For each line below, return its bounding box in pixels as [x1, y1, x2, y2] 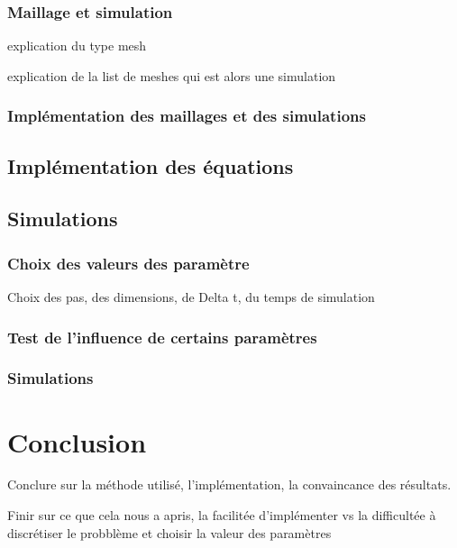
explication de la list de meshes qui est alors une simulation [7, 66, 336, 85]
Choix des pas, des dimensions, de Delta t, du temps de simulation [7, 288, 375, 306]
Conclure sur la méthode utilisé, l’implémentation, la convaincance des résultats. [7, 475, 452, 494]
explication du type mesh [7, 36, 147, 55]
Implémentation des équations [7, 151, 294, 179]
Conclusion [7, 423, 147, 460]
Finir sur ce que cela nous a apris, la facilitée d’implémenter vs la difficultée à [7, 506, 436, 525]
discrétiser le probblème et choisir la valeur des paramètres [7, 523, 332, 542]
